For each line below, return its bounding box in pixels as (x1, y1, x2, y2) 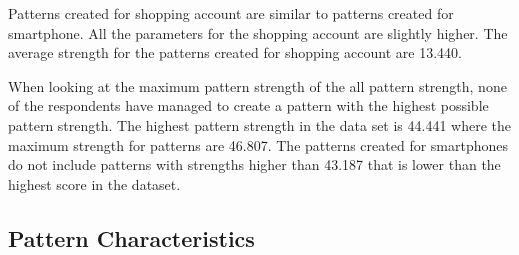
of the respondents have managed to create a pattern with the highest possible (8, 95, 489, 116)
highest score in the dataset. (8, 173, 181, 194)
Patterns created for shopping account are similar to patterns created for (8, 3, 454, 23)
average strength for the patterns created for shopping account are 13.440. (8, 42, 462, 63)
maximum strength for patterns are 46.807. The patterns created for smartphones (8, 134, 509, 155)
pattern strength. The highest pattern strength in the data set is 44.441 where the (8, 114, 512, 135)
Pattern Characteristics (8, 222, 255, 253)
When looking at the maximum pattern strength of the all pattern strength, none (8, 75, 507, 96)
